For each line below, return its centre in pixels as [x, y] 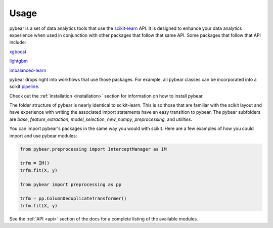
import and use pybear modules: [43, 135]
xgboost [18, 52]
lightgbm [18, 61]
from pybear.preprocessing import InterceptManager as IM [93, 149]
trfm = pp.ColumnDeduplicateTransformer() [73, 199]
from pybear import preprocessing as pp [71, 184]
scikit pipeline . [25, 86]
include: [18, 42]
